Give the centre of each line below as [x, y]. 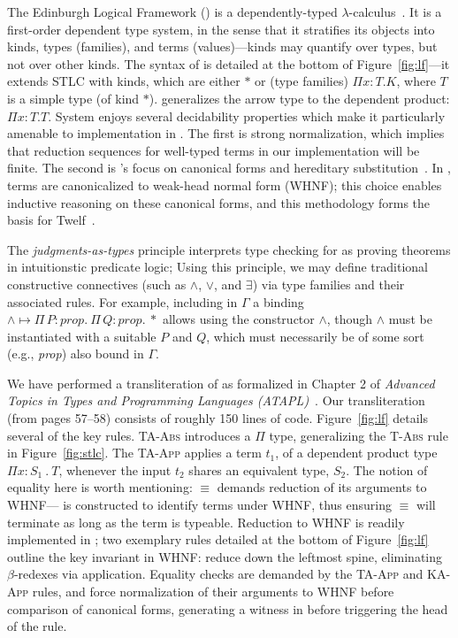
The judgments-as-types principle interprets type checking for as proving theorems [229, 249]
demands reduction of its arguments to [322, 487]
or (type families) [302, 81]
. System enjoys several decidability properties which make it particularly [247, 115]
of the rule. [37, 626]
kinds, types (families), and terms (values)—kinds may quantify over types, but [222, 46]
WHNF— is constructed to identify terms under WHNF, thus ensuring [199, 505]
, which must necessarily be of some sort [315, 336]
